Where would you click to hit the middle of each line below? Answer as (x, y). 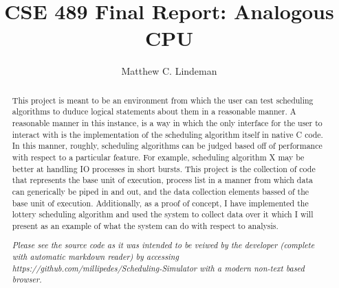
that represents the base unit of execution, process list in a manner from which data (162, 180)
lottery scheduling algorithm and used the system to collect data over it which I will (163, 214)
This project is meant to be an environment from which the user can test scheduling (163, 100)
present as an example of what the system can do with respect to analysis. (145, 225)
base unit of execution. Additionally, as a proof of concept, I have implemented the (160, 203)
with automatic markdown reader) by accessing (95, 257)
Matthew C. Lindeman (169, 71)
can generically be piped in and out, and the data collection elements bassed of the (161, 191)
